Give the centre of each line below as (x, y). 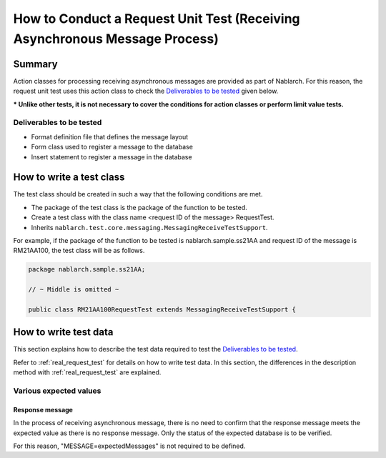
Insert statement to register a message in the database (112, 156)
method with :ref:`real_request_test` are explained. (87, 372)
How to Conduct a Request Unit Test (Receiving (157, 19)
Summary (35, 64)
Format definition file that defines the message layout (110, 136)
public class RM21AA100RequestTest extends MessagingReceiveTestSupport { (162, 309)
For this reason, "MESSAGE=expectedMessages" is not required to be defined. (129, 446)
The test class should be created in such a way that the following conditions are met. (138, 194)
